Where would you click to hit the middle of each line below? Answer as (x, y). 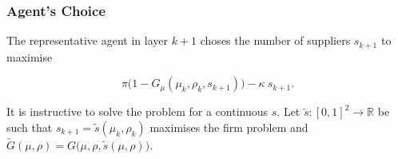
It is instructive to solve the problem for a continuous (137, 111)
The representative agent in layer (88, 40)
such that (30, 127)
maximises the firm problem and (229, 127)
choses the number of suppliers (275, 40)
